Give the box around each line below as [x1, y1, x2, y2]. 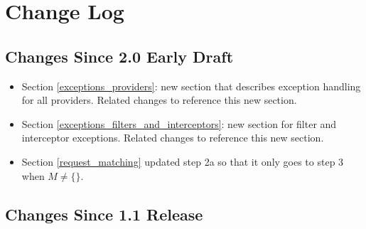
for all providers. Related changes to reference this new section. [21, 92, 297, 107]
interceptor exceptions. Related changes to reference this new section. [21, 130, 324, 145]
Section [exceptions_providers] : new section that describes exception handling [21, 78, 361, 93]
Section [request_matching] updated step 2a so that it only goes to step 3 [21, 154, 344, 169]
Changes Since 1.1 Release [5, 203, 203, 225]
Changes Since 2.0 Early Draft [5, 45, 234, 67]
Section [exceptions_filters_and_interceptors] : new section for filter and [21, 116, 337, 131]
